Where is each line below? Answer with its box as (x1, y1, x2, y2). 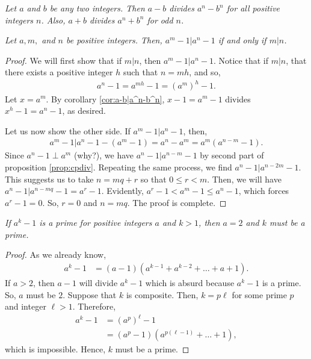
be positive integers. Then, (66, 34, 162, 46)
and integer (5, 300, 46, 313)
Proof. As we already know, (5, 248, 106, 261)
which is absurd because (145, 276, 235, 289)
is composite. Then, (126, 288, 199, 301)
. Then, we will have (207, 172, 282, 185)
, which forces (238, 184, 289, 197)
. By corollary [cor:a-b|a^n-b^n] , (46, 92, 165, 105)
